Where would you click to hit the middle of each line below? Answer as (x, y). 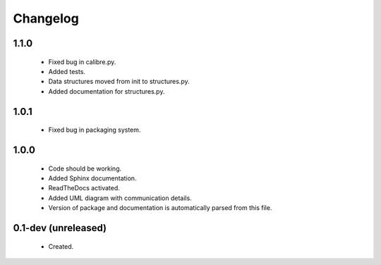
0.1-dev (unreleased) (60, 228)
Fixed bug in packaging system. (95, 130)
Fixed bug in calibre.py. (82, 62)
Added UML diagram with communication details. (120, 198)
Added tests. (67, 71)
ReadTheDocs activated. (84, 188)
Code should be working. (85, 168)
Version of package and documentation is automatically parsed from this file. (160, 208)
